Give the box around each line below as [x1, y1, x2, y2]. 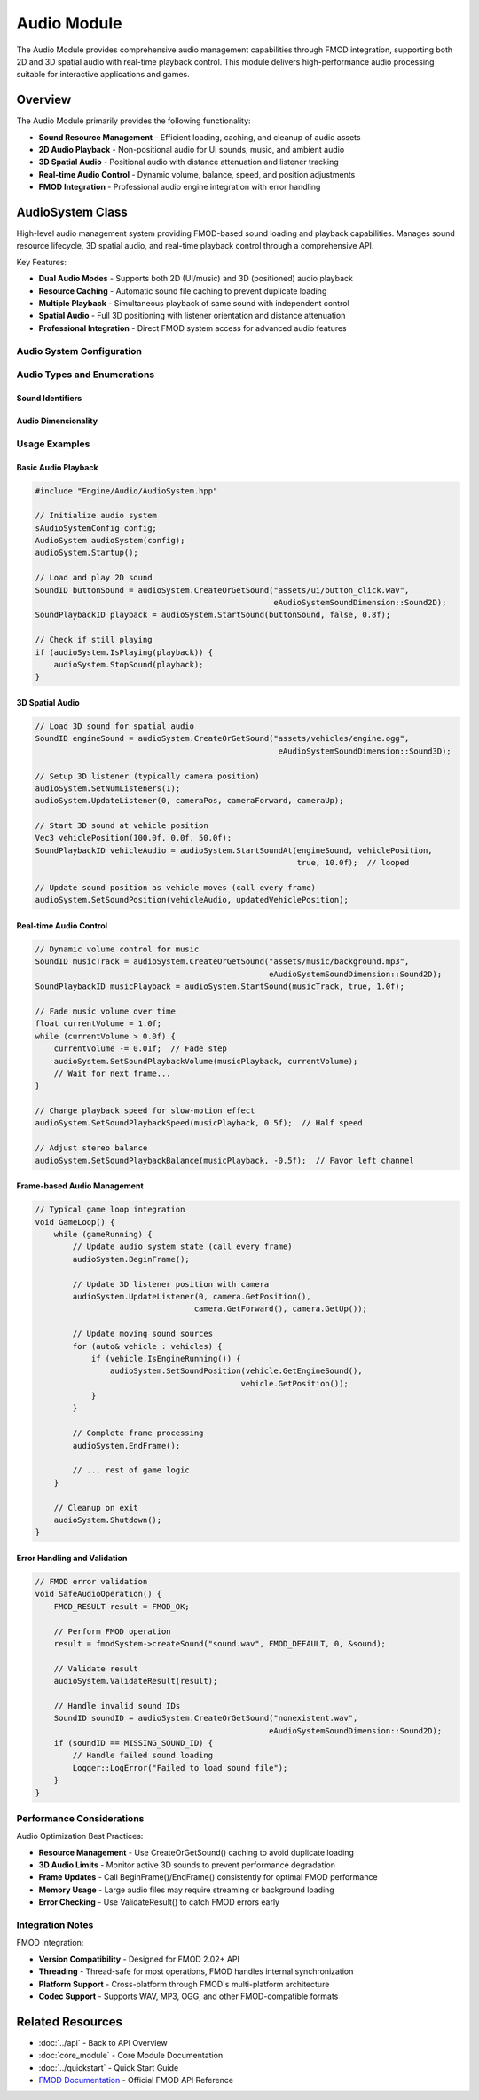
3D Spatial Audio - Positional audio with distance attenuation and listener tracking [38, 156, 339, 168]
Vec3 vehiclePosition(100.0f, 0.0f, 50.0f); [35, 833, 232, 843]
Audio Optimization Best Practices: [16, 1831, 144, 1842]
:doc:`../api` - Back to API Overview [38, 2037, 168, 2048]
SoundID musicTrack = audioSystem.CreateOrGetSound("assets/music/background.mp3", [35, 957, 410, 967]
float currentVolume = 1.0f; [35, 1019, 162, 1029]
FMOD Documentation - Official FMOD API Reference [38, 2075, 234, 2086]
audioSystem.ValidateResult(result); [53, 1676, 218, 1686]
